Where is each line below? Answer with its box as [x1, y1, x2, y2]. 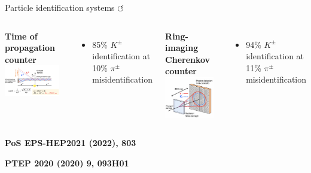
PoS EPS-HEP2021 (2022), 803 [5, 136, 136, 149]
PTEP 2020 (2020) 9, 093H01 [5, 156, 129, 169]
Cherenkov [165, 53, 211, 65]
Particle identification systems [5, 1, 115, 13]
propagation [5, 41, 55, 54]
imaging [165, 41, 199, 54]
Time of [5, 29, 38, 42]
